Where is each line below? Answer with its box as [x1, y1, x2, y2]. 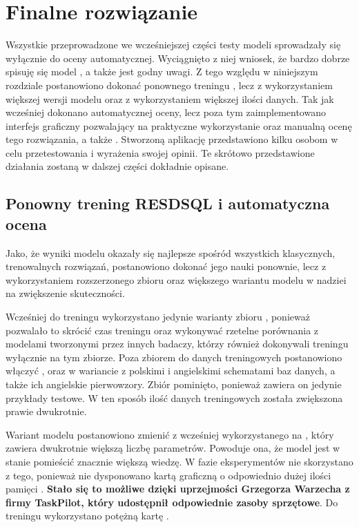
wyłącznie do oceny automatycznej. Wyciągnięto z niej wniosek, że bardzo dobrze [6, 50, 350, 65]
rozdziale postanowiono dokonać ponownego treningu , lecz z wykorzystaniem [6, 77, 333, 92]
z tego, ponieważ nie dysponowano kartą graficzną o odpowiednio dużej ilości [6, 468, 331, 482]
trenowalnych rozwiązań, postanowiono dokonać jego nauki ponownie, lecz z [6, 259, 327, 274]
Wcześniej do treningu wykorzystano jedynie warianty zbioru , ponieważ [6, 309, 310, 324]
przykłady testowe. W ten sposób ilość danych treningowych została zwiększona [6, 390, 343, 405]
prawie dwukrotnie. [6, 404, 87, 419]
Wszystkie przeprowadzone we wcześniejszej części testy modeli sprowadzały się [6, 37, 341, 52]
